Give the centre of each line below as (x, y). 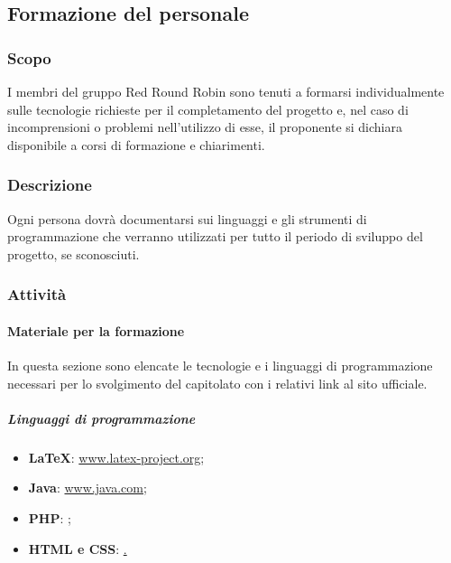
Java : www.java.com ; (87, 488)
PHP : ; (50, 517)
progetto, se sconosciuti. (74, 253)
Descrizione (50, 185)
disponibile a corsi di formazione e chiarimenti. (136, 144)
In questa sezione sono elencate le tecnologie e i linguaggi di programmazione (220, 366)
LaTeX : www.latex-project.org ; (116, 457)
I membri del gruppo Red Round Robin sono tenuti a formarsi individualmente (226, 91)
